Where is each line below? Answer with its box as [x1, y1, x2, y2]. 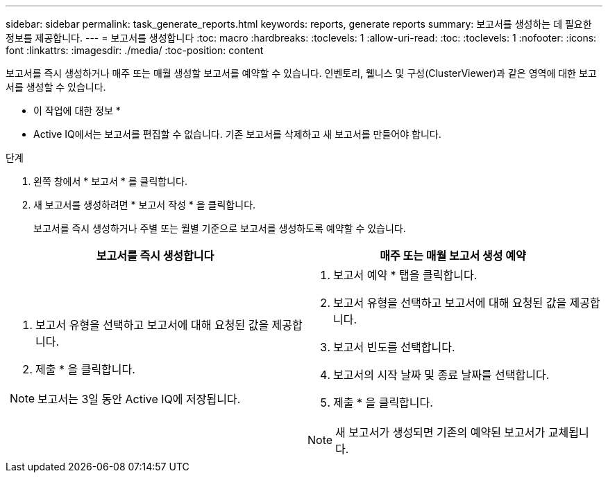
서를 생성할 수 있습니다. [6, 81, 106, 93]
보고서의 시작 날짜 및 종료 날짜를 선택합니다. [333, 368, 550, 382]
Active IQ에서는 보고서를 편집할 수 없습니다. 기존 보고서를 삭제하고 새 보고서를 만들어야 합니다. [33, 128, 441, 140]
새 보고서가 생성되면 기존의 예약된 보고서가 [335, 425, 546, 439]
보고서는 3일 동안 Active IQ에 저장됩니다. [37, 392, 241, 406]
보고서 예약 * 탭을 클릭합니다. [333, 268, 478, 282]
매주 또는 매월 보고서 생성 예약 [380, 249, 526, 263]
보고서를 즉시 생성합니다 [96, 249, 214, 263]
